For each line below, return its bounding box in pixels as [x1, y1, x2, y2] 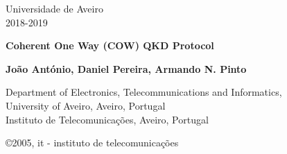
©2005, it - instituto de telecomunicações [6, 135, 179, 150]
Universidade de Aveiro [6, 1, 103, 15]
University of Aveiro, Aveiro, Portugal [6, 98, 166, 112]
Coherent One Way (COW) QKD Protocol [6, 38, 214, 53]
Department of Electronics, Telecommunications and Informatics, [6, 85, 282, 99]
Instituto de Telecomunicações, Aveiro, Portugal [6, 112, 209, 126]
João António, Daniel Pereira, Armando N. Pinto [6, 61, 247, 76]
